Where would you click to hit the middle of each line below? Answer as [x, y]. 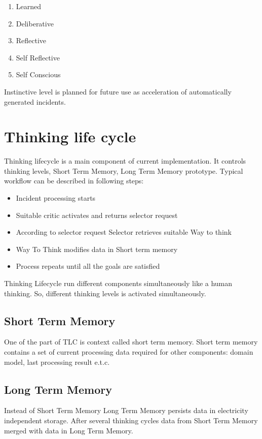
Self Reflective [38, 57]
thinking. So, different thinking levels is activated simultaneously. [105, 293]
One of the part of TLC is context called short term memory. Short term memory [131, 342]
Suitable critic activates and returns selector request [97, 215]
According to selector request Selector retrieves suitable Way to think [124, 232]
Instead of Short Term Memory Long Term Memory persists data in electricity [126, 410]
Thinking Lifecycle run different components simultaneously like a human [118, 283]
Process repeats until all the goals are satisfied [88, 266]
